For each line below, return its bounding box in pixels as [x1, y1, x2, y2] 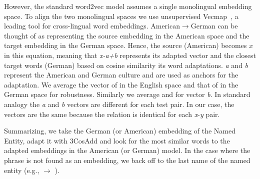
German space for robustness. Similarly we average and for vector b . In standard [4, 89, 250, 99]
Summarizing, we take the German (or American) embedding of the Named [4, 125, 236, 136]
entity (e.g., [4, 164, 39, 175]
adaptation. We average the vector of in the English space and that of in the [4, 79, 238, 89]
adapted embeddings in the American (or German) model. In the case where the [4, 145, 250, 155]
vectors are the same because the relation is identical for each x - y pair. [4, 108, 220, 119]
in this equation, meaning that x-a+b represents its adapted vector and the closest [4, 49, 256, 60]
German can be [190, 20, 238, 31]
